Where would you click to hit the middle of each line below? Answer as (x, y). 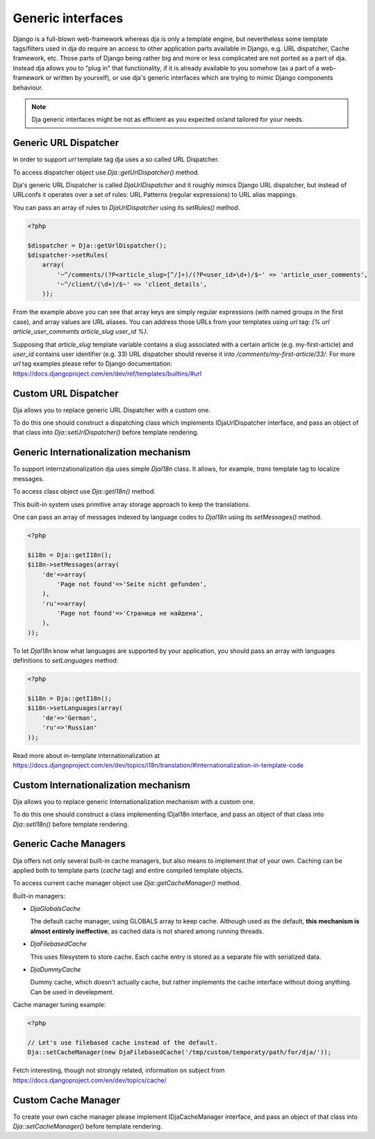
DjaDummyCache (56, 969)
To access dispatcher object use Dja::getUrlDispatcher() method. (106, 172)
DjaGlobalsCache (56, 909)
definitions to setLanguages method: (66, 661)
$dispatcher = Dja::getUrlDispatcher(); (97, 245)
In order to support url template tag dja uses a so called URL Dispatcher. (116, 159)
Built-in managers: (39, 896)
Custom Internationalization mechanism (102, 785)
